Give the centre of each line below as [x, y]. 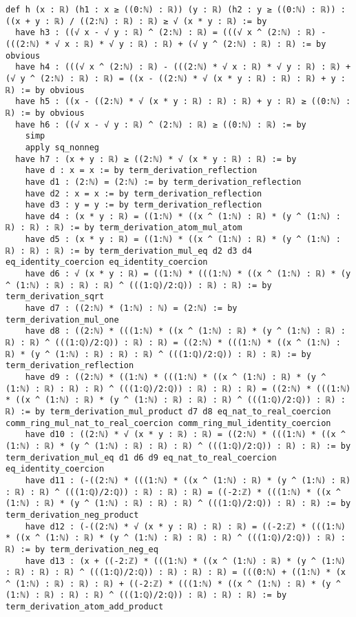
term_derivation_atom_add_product [85, 607]
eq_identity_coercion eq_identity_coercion [107, 262]
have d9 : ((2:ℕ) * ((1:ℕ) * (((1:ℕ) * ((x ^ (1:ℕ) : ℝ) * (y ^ [176, 377]
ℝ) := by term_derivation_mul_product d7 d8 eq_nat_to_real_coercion [168, 411]
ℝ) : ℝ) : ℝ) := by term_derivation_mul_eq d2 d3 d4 [129, 251]
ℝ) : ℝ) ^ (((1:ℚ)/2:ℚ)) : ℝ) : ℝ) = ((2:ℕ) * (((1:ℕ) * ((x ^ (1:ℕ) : [173, 343]
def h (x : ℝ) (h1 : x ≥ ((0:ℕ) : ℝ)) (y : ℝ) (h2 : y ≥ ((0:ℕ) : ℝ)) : [176, 10]
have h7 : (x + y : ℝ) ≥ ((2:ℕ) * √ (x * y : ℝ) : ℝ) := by [156, 159]
